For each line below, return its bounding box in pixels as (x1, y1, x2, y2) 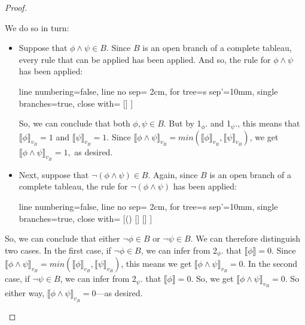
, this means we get (121, 257, 192, 270)
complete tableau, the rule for (19, 180, 128, 192)
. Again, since (148, 168, 198, 180)
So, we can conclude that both (19, 117, 130, 130)
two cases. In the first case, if (5, 243, 111, 256)
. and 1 (205, 117, 231, 130)
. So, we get (191, 272, 234, 285)
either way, (5, 287, 45, 299)
